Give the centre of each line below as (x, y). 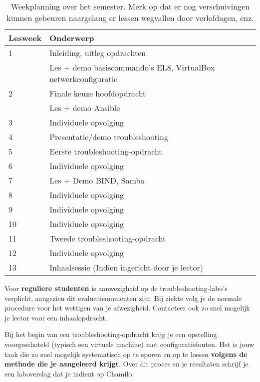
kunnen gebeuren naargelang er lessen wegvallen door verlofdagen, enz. (130, 18)
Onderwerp (72, 38)
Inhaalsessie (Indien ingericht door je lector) (127, 267)
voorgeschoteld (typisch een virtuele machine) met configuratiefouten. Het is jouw (130, 344)
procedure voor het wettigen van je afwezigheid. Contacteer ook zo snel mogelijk (127, 308)
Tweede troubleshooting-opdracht (108, 238)
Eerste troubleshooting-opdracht (106, 151)
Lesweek (25, 38)
